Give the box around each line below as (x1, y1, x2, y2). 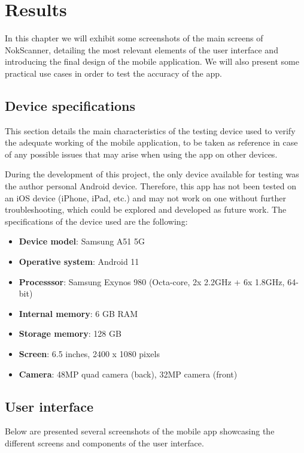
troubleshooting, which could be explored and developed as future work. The (5, 203, 287, 216)
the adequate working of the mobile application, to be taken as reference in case (5, 136, 298, 149)
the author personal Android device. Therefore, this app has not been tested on (5, 180, 297, 192)
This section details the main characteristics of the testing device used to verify (5, 124, 296, 137)
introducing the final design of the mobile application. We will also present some (5, 55, 299, 68)
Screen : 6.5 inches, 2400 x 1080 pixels (19, 348, 160, 360)
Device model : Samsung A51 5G (19, 235, 145, 247)
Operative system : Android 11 (19, 255, 139, 268)
